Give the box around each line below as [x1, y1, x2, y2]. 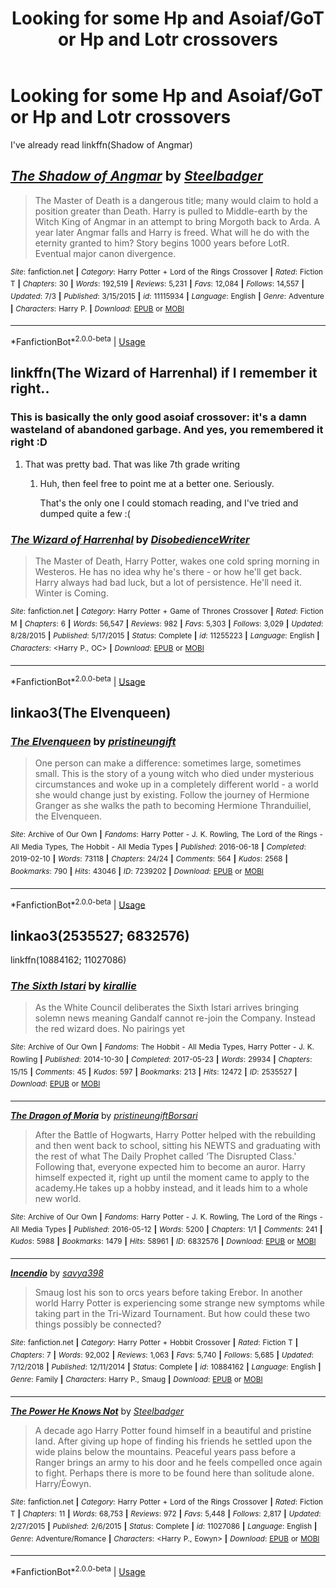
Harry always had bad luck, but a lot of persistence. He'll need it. [34, 577, 303, 589]
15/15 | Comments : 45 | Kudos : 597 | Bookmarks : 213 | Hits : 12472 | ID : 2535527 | [10, 1067, 298, 1077]
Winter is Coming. [34, 587, 109, 599]
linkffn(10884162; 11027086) [10, 954, 127, 966]
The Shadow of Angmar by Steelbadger [10, 168, 263, 185]
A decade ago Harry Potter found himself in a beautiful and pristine [34, 1424, 312, 1436]
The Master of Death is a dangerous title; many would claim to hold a [34, 194, 319, 206]
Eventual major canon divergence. [34, 247, 177, 259]
